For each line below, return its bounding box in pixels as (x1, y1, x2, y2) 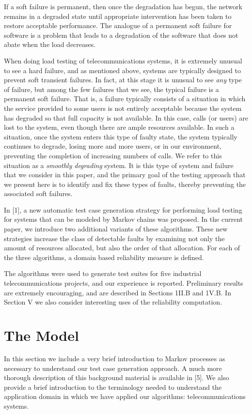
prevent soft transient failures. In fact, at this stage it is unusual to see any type (4, 75, 242, 85)
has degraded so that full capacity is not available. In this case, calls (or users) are (4, 112, 248, 123)
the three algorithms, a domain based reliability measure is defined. (4, 252, 204, 262)
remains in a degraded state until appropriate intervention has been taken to (4, 11, 232, 21)
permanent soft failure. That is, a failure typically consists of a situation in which (4, 93, 246, 104)
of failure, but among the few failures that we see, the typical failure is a (4, 84, 219, 94)
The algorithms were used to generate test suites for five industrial (4, 268, 202, 278)
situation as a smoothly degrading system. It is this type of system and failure (4, 160, 234, 170)
